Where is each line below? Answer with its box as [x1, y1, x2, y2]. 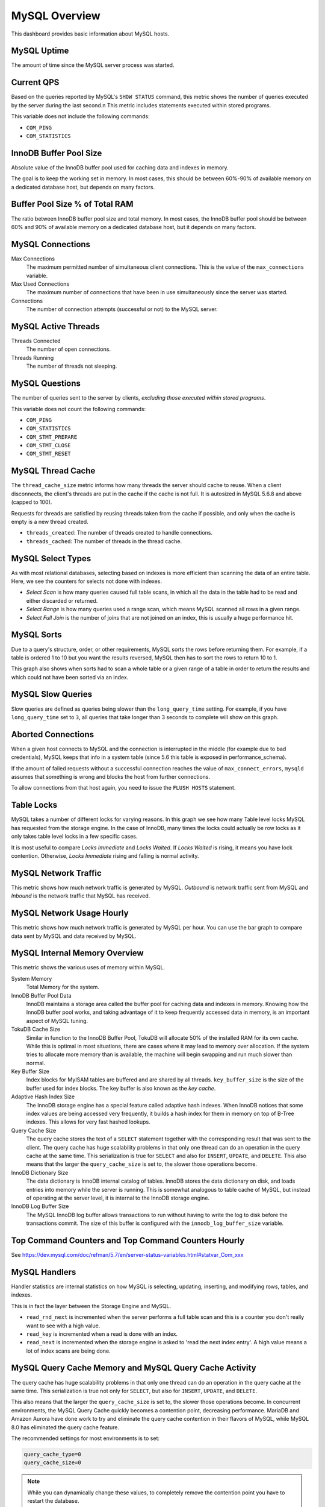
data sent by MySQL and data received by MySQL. [11, 932, 137, 940]
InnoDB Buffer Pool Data [11, 992, 72, 999]
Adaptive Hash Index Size [11, 1093, 75, 1100]
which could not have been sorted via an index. [11, 673, 129, 681]
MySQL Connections [11, 239, 90, 250]
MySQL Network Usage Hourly [11, 908, 129, 919]
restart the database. [27, 1497, 79, 1505]
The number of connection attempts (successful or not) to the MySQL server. [26, 306, 218, 313]
